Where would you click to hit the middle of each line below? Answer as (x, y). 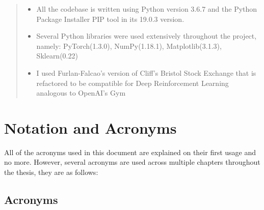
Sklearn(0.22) (57, 56)
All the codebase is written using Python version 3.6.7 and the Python (147, 9)
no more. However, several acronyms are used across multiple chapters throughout (132, 162)
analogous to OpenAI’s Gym (81, 93)
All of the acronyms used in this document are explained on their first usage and (130, 152)
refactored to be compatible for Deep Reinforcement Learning (133, 83)
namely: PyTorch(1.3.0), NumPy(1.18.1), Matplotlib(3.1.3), (129, 46)
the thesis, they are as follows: (51, 172)
